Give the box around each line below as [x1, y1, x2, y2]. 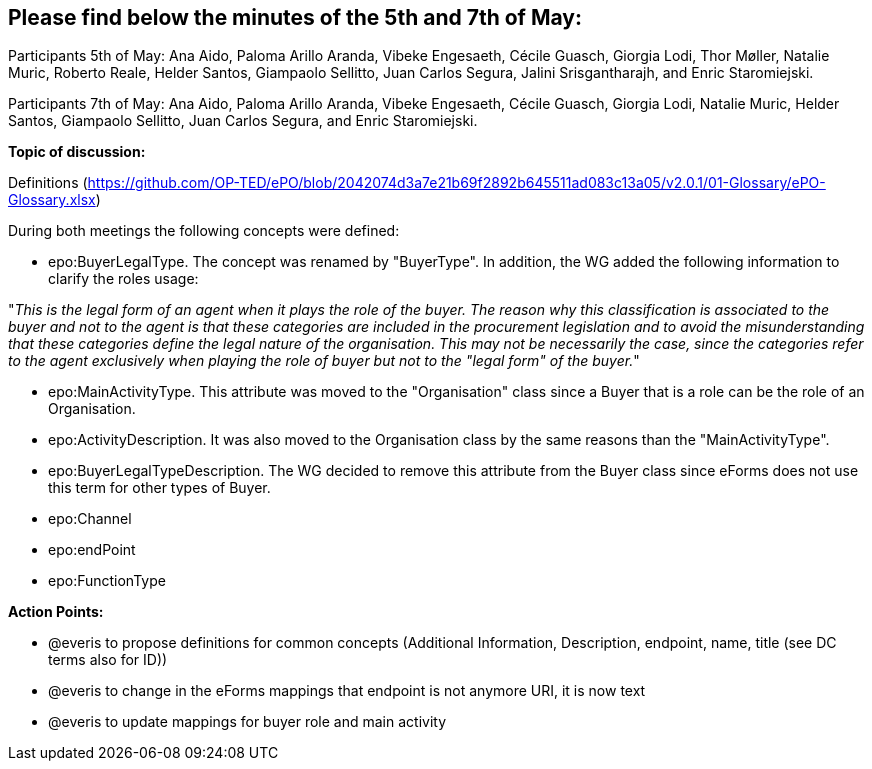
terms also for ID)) [48, 651, 168, 669]
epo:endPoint [48, 541, 136, 559]
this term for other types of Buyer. [48, 479, 271, 497]
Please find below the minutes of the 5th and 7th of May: [8, 5, 582, 30]
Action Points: [8, 603, 104, 621]
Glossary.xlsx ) [8, 191, 101, 209]
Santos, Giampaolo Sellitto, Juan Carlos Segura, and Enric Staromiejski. [8, 112, 478, 130]
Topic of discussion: [8, 143, 146, 161]
